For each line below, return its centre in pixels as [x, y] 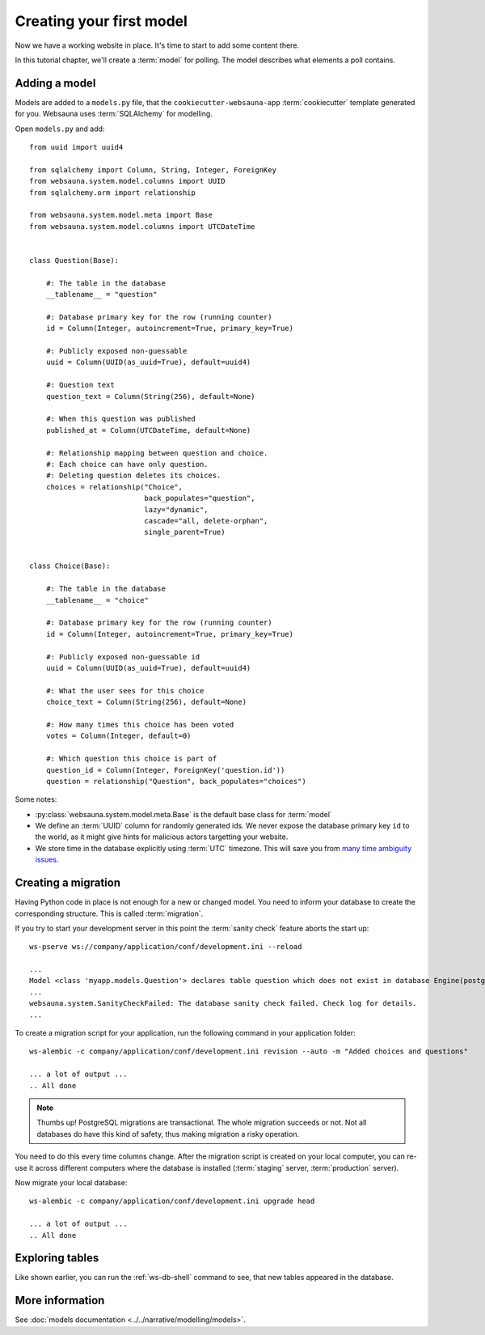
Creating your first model [101, 21]
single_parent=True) [185, 532]
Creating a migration [68, 883]
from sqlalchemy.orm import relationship [112, 193]
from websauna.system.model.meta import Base [121, 215]
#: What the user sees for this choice [125, 691]
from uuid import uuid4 [76, 147]
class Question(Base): [74, 260]
